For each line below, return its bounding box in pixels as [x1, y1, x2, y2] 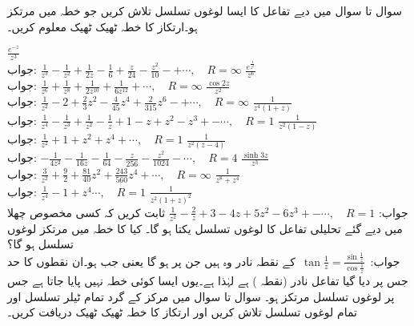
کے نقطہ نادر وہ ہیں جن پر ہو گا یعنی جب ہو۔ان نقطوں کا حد [7, 252, 295, 269]
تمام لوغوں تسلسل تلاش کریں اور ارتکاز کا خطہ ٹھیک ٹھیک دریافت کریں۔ [7, 304, 357, 320]
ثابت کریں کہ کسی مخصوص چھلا [7, 203, 166, 220]
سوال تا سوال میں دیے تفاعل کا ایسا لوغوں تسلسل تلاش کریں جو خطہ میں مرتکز [7, 2, 403, 18]
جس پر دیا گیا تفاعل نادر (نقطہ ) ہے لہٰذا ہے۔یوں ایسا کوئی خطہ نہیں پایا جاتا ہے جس [7, 272, 408, 289]
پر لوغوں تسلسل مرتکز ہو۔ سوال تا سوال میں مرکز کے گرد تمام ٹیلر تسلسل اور [7, 288, 395, 304]
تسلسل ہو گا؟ [7, 235, 74, 252]
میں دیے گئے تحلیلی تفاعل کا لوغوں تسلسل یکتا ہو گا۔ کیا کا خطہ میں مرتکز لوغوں [7, 219, 403, 236]
